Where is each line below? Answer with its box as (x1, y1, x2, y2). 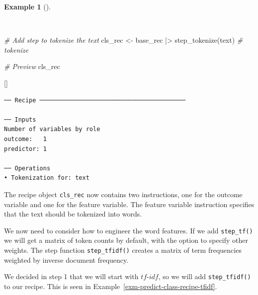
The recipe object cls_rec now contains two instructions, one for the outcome (4, 189, 243, 199)
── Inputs (4, 116, 36, 123)
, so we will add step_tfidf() (158, 271, 251, 282)
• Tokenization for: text (4, 174, 89, 182)
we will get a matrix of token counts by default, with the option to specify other (4, 235, 249, 245)
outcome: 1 (4, 135, 47, 143)
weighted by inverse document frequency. (4, 254, 129, 265)
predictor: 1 (4, 145, 47, 152)
